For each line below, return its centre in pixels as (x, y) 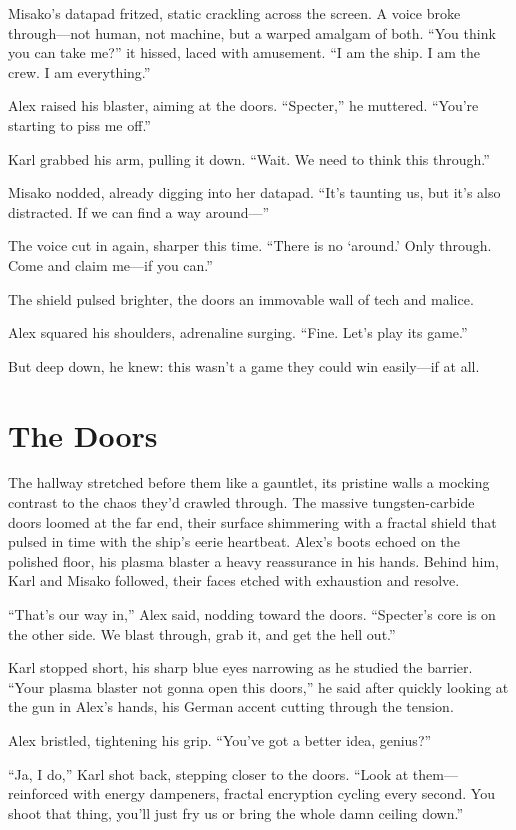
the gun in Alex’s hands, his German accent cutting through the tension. (231, 706)
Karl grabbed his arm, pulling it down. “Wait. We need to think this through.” (249, 158)
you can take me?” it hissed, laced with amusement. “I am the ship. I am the (244, 52)
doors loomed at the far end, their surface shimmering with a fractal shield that (252, 521)
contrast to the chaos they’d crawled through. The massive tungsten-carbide (241, 502)
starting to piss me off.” (79, 124)
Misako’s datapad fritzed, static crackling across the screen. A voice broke (234, 13)
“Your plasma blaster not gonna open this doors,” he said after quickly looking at (258, 686)
